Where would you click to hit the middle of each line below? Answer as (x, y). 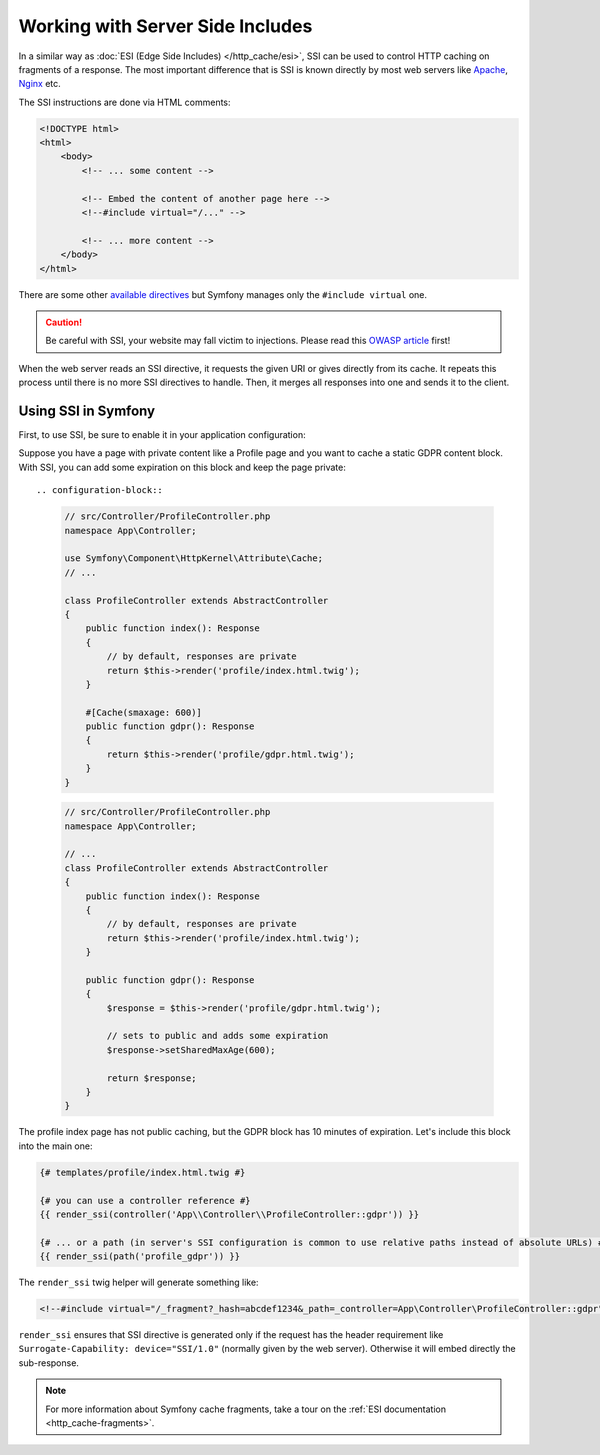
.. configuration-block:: (100, 490)
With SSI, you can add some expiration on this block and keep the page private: (182, 467)
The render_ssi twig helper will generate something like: (138, 1282)
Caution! (64, 322)
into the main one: (55, 1146)
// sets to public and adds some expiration (217, 1036)
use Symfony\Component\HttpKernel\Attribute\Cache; (194, 558)
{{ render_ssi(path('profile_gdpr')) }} (139, 1256)
